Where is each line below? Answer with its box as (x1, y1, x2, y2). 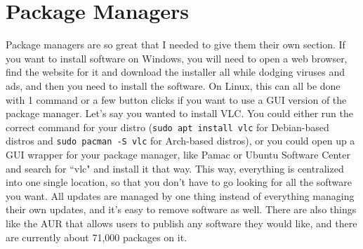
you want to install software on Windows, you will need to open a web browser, (6, 51, 348, 65)
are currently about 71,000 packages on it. (6, 229, 187, 244)
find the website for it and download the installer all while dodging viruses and (6, 65, 345, 79)
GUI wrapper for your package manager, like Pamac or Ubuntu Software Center (6, 147, 350, 161)
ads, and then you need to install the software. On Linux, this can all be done (6, 78, 341, 93)
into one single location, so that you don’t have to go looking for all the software (6, 175, 352, 189)
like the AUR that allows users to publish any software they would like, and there (6, 215, 357, 230)
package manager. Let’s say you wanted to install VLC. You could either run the (6, 106, 353, 121)
